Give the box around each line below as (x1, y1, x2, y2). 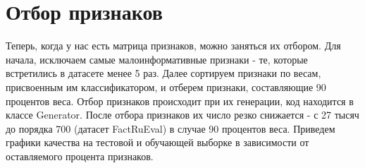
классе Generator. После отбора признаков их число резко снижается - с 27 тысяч (6, 107, 359, 122)
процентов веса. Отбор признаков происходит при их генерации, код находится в (6, 93, 354, 108)
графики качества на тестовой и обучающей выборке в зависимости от (6, 135, 309, 150)
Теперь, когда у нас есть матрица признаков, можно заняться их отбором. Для (6, 38, 341, 53)
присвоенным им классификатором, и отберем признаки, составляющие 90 (6, 79, 326, 94)
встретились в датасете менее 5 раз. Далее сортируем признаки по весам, (6, 66, 321, 80)
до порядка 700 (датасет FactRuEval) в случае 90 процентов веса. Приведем (6, 121, 335, 136)
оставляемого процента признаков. (6, 148, 154, 163)
